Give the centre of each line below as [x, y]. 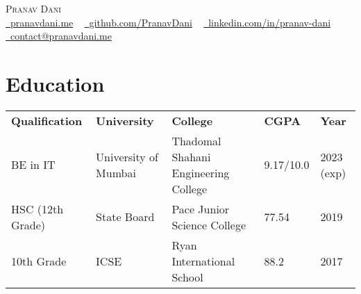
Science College [209, 224]
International [203, 261]
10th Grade [39, 261]
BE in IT [33, 165]
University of [127, 156]
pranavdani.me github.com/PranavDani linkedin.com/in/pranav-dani [170, 22]
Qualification [47, 120]
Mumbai [116, 172]
